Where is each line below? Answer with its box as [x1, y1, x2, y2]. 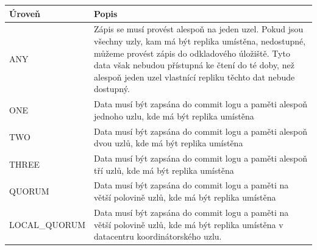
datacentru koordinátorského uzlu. [94, 230, 222, 243]
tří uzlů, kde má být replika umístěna [94, 163, 234, 176]
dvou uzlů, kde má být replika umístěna [94, 137, 243, 149]
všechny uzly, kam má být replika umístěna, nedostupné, [94, 34, 306, 47]
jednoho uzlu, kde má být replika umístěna [94, 109, 254, 122]
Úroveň [9, 7, 41, 20]
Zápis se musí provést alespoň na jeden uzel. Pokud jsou [94, 23, 304, 35]
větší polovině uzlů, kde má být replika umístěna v [94, 218, 283, 230]
